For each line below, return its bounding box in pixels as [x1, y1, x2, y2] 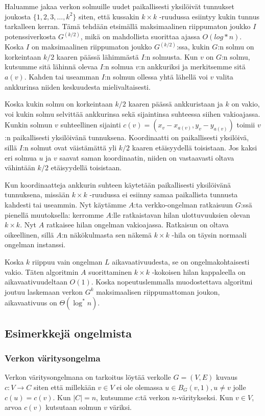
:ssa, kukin [176, 41, 210, 52]
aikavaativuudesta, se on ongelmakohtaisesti [112, 256, 250, 267]
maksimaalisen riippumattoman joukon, [96, 286, 220, 297]
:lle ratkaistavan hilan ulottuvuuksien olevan [111, 209, 250, 220]
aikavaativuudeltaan [5, 276, 67, 287]
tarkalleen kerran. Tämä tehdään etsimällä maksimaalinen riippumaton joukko [5, 21, 251, 32]
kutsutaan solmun [45, 402, 102, 412]
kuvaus [216, 372, 238, 382]
